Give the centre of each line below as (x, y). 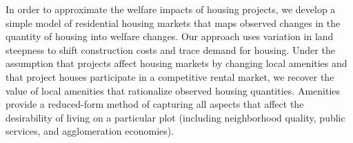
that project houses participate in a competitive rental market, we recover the (170, 76)
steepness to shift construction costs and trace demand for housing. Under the (170, 49)
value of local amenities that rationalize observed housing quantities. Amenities (173, 90)
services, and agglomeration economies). (90, 131)
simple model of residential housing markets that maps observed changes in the (173, 22)
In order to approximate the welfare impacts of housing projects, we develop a (171, 9)
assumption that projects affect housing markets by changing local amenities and (176, 63)
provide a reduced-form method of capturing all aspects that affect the (155, 104)
